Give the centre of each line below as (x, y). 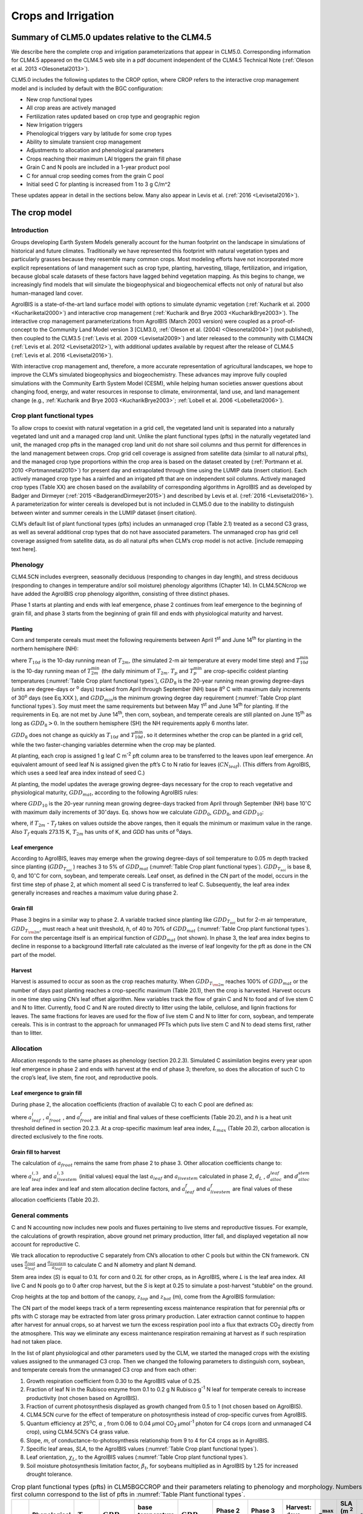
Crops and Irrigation (63, 16)
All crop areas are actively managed (71, 108)
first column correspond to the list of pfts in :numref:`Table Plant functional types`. (128, 1494)
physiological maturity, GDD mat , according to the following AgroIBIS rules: (105, 793)
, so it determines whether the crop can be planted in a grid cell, (223, 735)
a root (30, 1262)
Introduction (30, 230)
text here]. (24, 549)
